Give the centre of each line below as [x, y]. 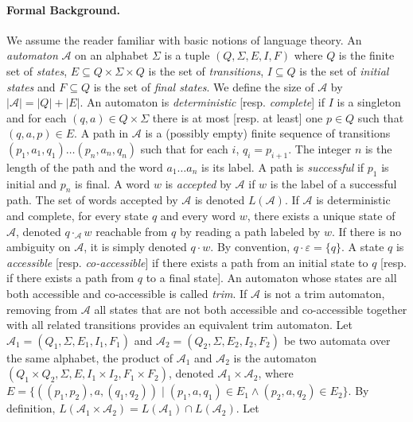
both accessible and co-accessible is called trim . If [127, 293]
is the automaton [275, 357]
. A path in [101, 133]
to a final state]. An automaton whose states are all [271, 278]
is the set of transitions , [206, 70]
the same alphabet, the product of [90, 357]
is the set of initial [344, 70]
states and [31, 86]
